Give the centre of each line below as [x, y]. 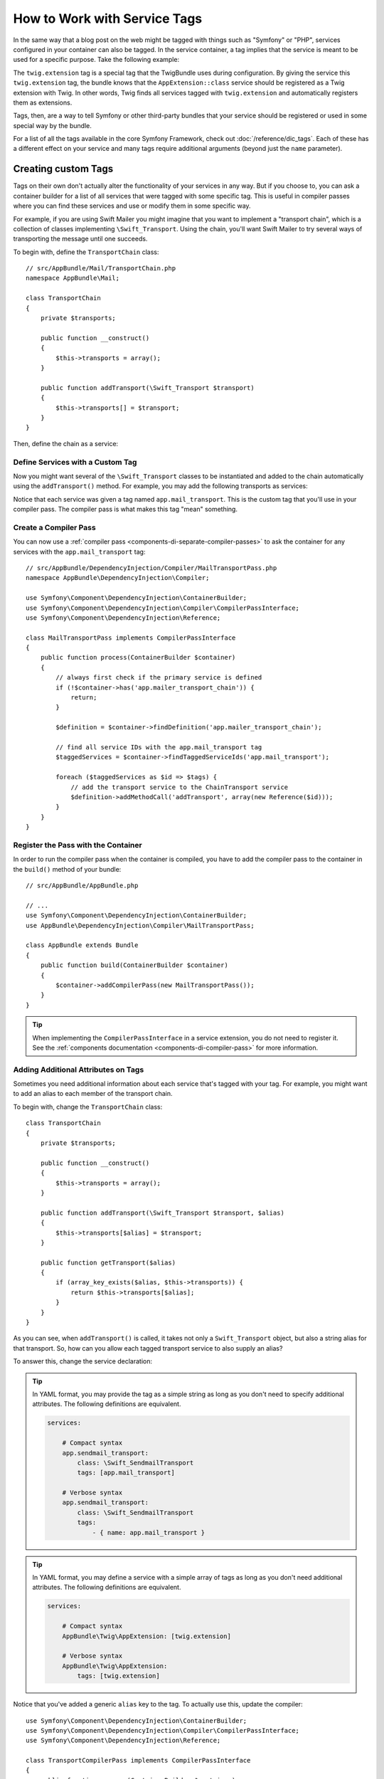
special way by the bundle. [52, 125]
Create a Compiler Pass [54, 527]
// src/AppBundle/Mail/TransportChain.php [101, 268]
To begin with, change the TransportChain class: [88, 1107]
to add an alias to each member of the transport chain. [93, 1094]
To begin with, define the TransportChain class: [86, 252]
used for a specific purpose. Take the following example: [96, 60]
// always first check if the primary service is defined [159, 677]
